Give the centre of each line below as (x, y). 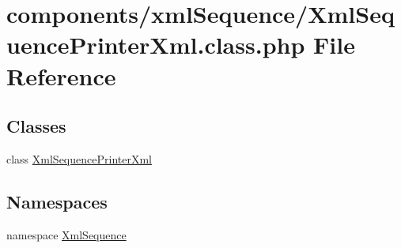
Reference (61, 75)
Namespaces (57, 201)
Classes (36, 126)
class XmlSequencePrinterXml (79, 158)
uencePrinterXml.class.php (156, 45)
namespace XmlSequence (66, 234)
